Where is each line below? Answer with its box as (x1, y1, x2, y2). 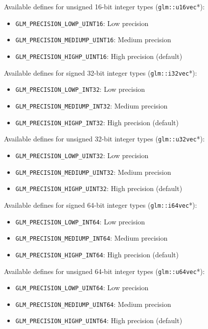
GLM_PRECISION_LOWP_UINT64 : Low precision (15, 282, 149, 293)
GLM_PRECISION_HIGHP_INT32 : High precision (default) (15, 117, 179, 127)
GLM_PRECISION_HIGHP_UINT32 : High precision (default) (15, 183, 183, 193)
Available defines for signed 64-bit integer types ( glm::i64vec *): (4, 199, 197, 210)
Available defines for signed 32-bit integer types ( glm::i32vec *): (4, 67, 197, 78)
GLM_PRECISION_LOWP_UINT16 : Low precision (15, 18, 149, 28)
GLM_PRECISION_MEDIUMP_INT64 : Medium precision (15, 233, 168, 243)
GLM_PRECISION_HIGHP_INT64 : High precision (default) (15, 249, 179, 259)
